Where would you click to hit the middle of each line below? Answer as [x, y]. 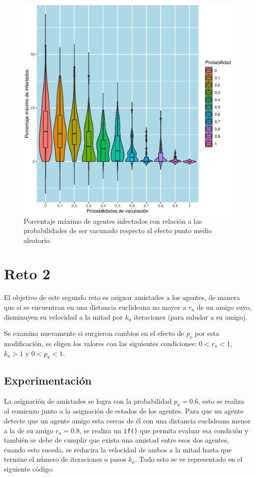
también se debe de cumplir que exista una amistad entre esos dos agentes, [116, 440]
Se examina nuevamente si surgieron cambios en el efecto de [94, 333]
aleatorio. [38, 240]
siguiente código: [29, 469]
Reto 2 [27, 274]
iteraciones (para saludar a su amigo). [191, 316]
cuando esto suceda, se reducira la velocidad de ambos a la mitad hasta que [118, 449]
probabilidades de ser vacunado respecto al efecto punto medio [118, 230]
